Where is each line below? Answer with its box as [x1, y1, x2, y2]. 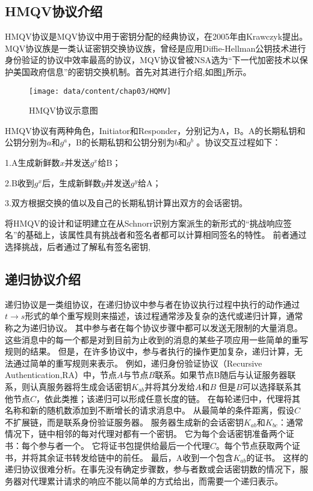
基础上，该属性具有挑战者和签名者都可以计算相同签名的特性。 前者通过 [25, 228, 307, 241]
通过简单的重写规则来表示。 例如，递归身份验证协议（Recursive [13, 356, 262, 369]
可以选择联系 [242, 380, 293, 392]
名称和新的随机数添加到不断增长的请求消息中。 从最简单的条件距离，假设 [5, 404, 294, 416]
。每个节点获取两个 [215, 439, 292, 451]
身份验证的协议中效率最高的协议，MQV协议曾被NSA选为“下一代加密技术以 [5, 53, 300, 66]
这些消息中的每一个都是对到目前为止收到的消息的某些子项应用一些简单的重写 [5, 333, 308, 346]
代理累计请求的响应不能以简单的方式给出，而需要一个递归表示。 [29, 474, 283, 487]
